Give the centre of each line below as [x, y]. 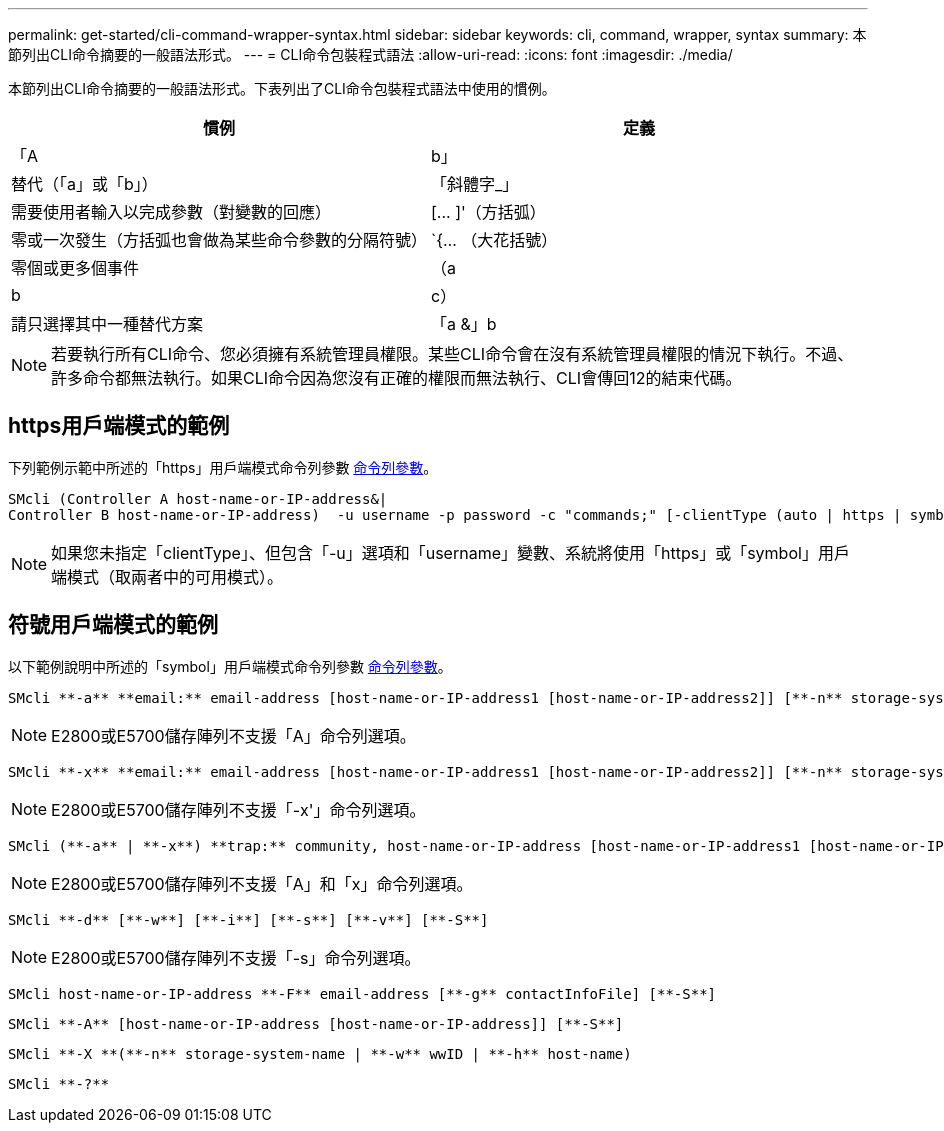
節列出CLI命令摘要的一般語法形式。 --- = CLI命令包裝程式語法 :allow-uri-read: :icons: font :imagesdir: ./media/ [370, 54]
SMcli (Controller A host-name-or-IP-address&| [198, 498]
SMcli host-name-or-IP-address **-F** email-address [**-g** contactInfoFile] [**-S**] [362, 993]
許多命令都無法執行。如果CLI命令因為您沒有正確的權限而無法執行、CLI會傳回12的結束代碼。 [396, 378]
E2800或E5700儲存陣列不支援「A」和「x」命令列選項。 [262, 883]
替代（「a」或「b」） [84, 184]
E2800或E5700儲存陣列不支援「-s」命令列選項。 [236, 957]
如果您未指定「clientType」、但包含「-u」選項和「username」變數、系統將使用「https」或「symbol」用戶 [450, 552]
